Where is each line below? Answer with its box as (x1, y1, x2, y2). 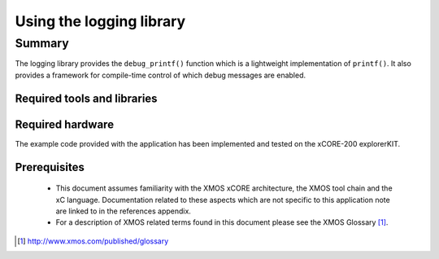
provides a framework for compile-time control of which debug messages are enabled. (15, 70, 306, 80)
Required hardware (15, 117, 114, 131)
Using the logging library (15, 12, 186, 30)
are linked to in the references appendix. (55, 206, 191, 216)
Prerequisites (15, 160, 85, 174)
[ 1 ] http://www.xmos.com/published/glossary (17, 236, 169, 246)
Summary (15, 36, 69, 50)
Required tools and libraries (15, 91, 158, 105)
